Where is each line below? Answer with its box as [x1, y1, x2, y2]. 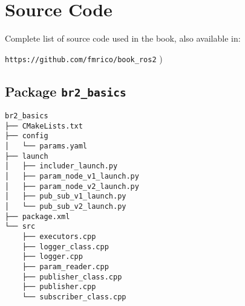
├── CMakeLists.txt [5, 121, 83, 130]
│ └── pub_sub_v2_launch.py [5, 202, 126, 211]
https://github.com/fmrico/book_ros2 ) [5, 52, 163, 65]
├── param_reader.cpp [22, 263, 109, 271]
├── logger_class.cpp [22, 242, 109, 251]
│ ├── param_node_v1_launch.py [5, 172, 139, 181]
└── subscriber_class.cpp [22, 292, 126, 301]
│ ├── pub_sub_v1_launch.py [5, 192, 126, 201]
